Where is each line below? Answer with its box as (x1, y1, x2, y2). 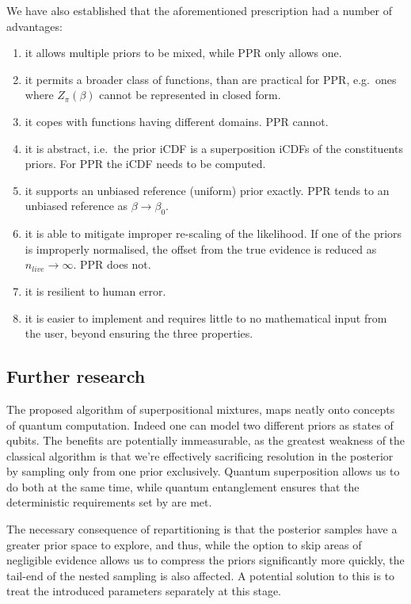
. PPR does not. (73, 256, 151, 273)
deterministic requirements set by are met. (6, 494, 212, 510)
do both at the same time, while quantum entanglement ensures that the (6, 478, 360, 495)
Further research (6, 364, 146, 388)
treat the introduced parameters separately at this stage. (6, 583, 281, 599)
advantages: (6, 17, 63, 34)
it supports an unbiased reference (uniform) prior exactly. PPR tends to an (25, 182, 390, 198)
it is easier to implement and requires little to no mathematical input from (25, 309, 387, 326)
